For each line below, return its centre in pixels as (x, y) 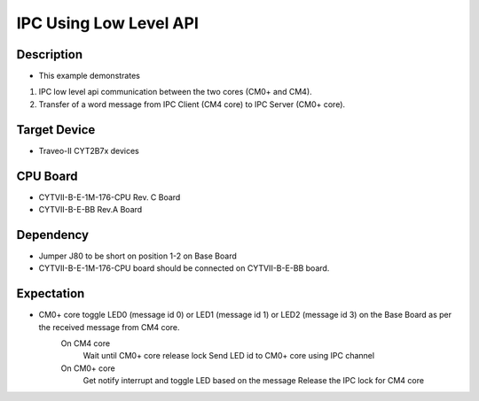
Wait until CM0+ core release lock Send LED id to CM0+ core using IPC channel (229, 356)
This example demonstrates (90, 76)
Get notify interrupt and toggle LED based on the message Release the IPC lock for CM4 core (254, 381)
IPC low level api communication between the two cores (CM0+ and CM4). (175, 92)
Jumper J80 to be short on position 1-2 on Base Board (137, 256)
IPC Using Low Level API (108, 23)
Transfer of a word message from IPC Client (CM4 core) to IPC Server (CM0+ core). (192, 104)
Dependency (52, 235)
